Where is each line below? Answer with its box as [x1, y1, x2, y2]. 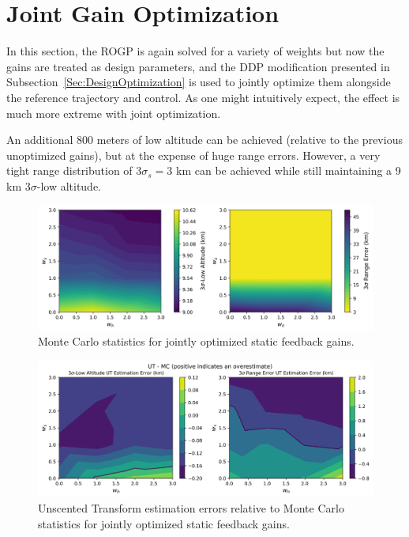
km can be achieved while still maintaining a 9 [176, 162, 401, 179]
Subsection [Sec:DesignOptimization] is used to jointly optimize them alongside [6, 74, 391, 90]
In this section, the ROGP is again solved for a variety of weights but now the [6, 43, 385, 59]
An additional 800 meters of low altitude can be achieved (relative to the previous [6, 131, 403, 148]
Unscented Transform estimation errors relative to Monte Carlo [38, 500, 344, 516]
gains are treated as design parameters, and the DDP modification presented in [6, 58, 390, 74]
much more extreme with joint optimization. [6, 104, 221, 121]
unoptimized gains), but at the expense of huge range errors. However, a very [6, 146, 381, 163]
